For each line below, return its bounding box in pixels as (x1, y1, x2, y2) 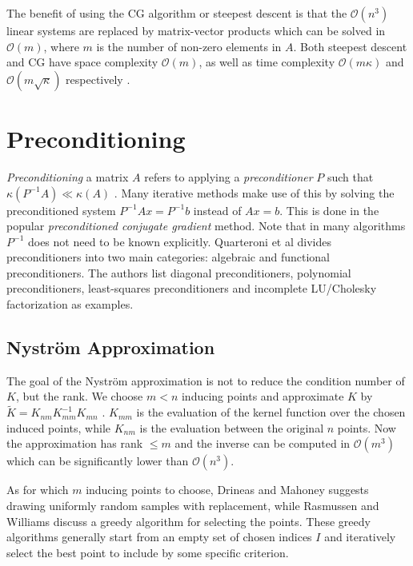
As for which (6, 481, 69, 498)
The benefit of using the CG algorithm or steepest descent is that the (6, 5, 347, 21)
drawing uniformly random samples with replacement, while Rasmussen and (6, 497, 379, 514)
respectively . (66, 70, 130, 87)
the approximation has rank (6, 435, 143, 452)
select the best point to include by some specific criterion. (6, 544, 289, 560)
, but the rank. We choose (15, 388, 143, 405)
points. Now (337, 419, 396, 436)
